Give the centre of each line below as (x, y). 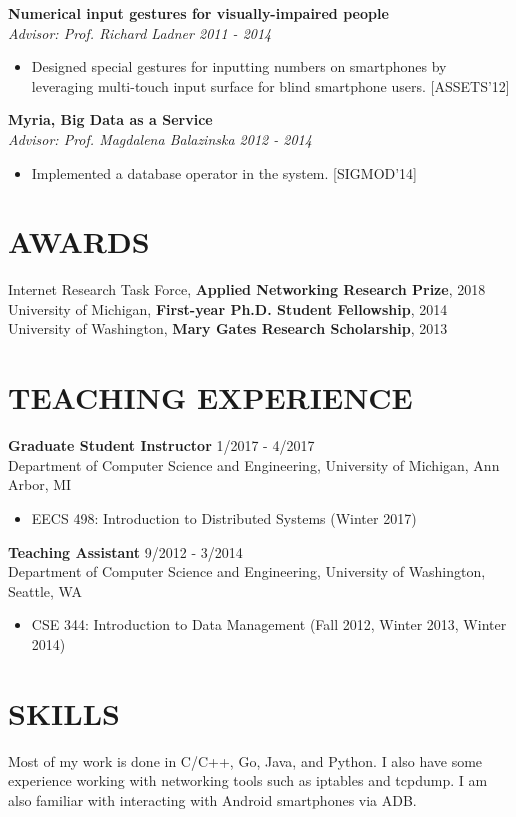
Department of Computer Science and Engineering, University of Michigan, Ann (254, 464)
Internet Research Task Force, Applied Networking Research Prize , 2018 (247, 289)
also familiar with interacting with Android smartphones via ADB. (212, 799)
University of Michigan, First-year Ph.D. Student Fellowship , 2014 (228, 308)
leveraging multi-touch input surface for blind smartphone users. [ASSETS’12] (270, 85)
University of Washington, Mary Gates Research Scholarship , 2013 (228, 328)
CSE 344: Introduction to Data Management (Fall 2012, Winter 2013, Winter (269, 624)
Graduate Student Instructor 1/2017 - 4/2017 (161, 445)
